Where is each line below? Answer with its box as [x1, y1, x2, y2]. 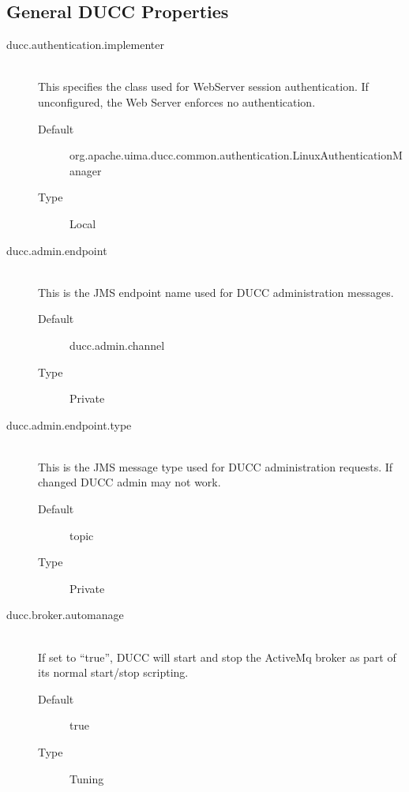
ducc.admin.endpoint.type [6, 416, 132, 433]
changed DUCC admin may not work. [38, 474, 221, 490]
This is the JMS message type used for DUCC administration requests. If [38, 458, 393, 475]
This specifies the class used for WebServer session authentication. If [38, 78, 369, 95]
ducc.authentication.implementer [6, 36, 164, 53]
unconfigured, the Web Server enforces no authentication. [38, 93, 316, 110]
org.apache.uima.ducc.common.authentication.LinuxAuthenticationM [69, 147, 403, 163]
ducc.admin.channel [69, 336, 165, 353]
